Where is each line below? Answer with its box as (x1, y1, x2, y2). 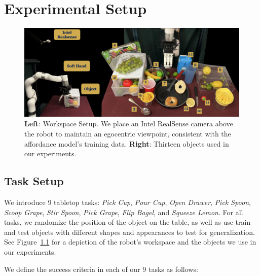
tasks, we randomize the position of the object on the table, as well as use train (4, 217, 251, 227)
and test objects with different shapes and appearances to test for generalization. (4, 226, 255, 237)
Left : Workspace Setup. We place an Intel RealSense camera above (24, 118, 233, 129)
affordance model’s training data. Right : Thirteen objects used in (24, 138, 229, 149)
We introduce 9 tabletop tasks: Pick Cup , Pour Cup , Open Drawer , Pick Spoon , (4, 197, 251, 208)
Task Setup (4, 173, 64, 189)
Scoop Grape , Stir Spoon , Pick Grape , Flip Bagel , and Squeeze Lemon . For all (4, 206, 243, 217)
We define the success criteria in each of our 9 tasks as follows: (4, 263, 198, 274)
